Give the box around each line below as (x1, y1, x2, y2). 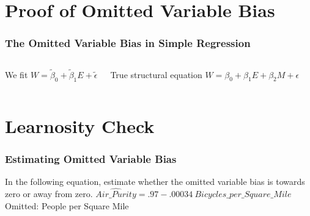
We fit (5, 68, 28, 81)
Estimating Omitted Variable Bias (5, 151, 177, 166)
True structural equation (110, 68, 202, 81)
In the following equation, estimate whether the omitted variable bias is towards (5, 175, 305, 188)
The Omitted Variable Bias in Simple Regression (5, 35, 251, 51)
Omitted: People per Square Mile (5, 199, 129, 212)
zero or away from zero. (5, 187, 93, 200)
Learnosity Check (5, 113, 155, 138)
